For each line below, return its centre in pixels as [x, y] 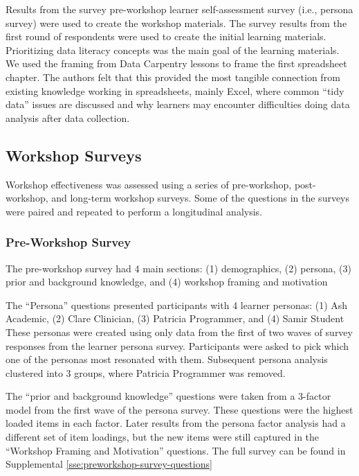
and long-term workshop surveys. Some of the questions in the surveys [201, 198]
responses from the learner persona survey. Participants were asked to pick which [177, 345]
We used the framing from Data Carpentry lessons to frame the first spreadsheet [176, 63]
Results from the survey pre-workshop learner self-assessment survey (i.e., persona [179, 9]
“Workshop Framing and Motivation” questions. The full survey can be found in [176, 450]
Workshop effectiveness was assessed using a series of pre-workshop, [149, 184]
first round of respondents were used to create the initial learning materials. [166, 36]
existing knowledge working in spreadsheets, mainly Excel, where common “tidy [175, 90]
